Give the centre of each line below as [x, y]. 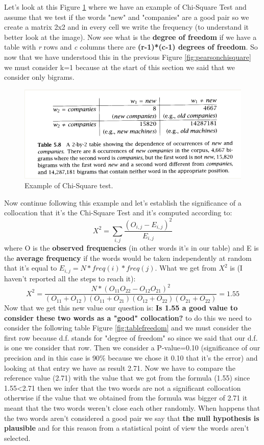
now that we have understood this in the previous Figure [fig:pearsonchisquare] [128, 57]
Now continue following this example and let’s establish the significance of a [123, 202]
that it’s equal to [31, 268]
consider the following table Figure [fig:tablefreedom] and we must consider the [128, 328]
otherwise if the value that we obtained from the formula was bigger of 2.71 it [126, 398]
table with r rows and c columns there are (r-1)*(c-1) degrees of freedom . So [131, 47]
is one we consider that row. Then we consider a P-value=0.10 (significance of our [132, 348]
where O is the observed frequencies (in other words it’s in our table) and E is [131, 248]
